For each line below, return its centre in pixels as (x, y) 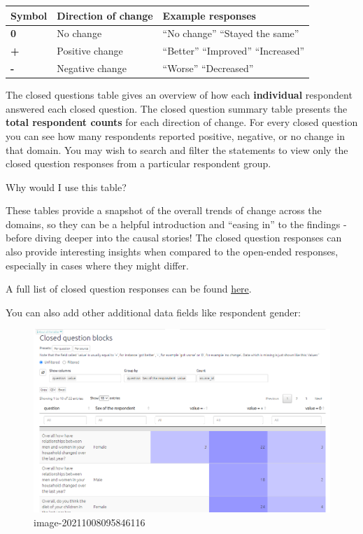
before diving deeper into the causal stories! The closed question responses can (174, 238)
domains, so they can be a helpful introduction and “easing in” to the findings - (176, 224)
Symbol (29, 15)
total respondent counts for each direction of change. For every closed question (182, 122)
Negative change (92, 68)
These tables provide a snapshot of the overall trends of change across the (164, 210)
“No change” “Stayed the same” (231, 33)
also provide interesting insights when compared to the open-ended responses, (172, 252)
